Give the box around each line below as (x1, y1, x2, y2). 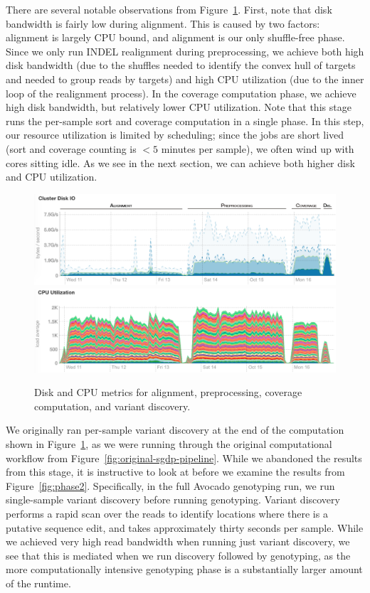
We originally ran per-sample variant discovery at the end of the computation (6, 422, 344, 437)
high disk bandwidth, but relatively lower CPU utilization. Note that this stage (6, 100, 351, 114)
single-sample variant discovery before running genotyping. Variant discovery (6, 492, 340, 507)
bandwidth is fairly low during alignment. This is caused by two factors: (6, 16, 320, 31)
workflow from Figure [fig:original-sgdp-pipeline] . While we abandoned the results (6, 450, 362, 465)
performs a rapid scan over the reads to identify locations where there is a (6, 506, 328, 521)
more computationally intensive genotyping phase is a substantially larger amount (6, 562, 363, 577)
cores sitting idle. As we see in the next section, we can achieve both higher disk (6, 155, 355, 170)
